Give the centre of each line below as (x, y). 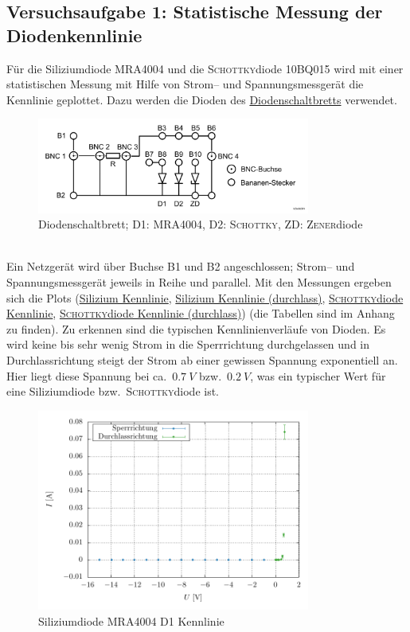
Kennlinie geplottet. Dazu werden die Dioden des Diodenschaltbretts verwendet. (202, 99)
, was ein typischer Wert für (318, 375)
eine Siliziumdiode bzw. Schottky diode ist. (113, 391)
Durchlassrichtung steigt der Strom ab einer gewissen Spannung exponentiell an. (202, 359)
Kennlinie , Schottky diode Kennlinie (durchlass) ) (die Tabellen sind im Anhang (201, 313)
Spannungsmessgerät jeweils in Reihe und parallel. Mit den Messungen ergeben (199, 282)
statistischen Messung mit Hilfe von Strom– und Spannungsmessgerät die (185, 84)
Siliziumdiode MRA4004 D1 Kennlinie (131, 621)
